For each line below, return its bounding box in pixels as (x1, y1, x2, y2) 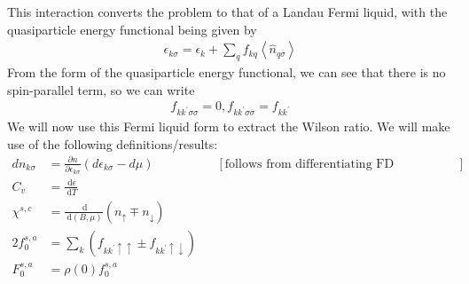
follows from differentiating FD (224, 157, 395, 170)
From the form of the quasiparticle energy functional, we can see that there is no (7, 63, 446, 82)
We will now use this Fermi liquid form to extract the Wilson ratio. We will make (7, 116, 450, 135)
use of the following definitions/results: (7, 134, 218, 153)
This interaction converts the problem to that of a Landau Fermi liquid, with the (7, 3, 448, 20)
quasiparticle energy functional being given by (7, 20, 257, 38)
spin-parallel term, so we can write (7, 80, 195, 99)
